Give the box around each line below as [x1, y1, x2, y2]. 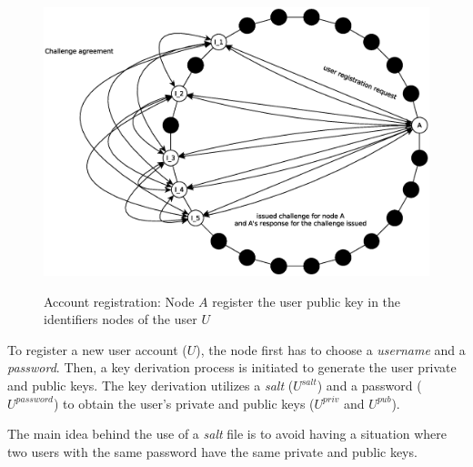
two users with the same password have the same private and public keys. [7, 442, 418, 461]
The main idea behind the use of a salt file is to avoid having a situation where [7, 424, 447, 443]
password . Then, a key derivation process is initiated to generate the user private [7, 358, 457, 377]
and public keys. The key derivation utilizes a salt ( [7, 376, 294, 395]
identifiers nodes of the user [44, 310, 197, 329]
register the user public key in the [212, 291, 401, 310]
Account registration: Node [44, 291, 195, 310]
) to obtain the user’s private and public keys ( [54, 393, 315, 412]
